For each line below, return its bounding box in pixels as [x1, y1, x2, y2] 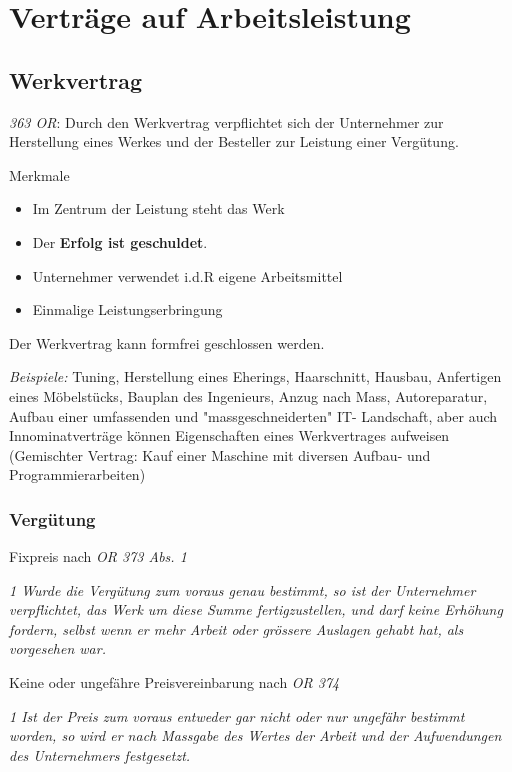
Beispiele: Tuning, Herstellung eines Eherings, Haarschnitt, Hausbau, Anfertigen [9, 366, 502, 387]
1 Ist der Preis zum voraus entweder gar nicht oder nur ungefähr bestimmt [9, 705, 465, 726]
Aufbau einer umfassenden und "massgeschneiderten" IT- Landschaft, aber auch [9, 405, 498, 426]
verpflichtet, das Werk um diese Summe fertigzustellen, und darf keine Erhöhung [9, 599, 503, 620]
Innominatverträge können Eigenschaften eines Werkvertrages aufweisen [9, 425, 450, 446]
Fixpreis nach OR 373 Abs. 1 [9, 546, 187, 567]
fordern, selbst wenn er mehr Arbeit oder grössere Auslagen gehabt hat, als [9, 618, 464, 639]
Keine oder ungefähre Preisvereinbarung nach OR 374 [9, 672, 340, 693]
